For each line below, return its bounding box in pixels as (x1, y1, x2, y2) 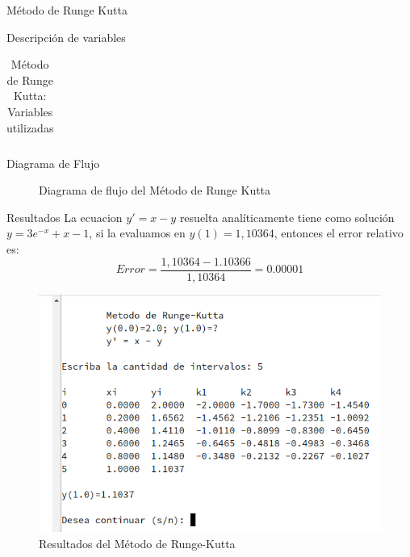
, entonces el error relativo (274, 224, 404, 241)
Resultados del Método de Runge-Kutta (39, 534, 236, 551)
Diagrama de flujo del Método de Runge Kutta (39, 182, 271, 199)
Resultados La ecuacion (6, 208, 123, 225)
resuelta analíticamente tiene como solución (179, 208, 395, 225)
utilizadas (6, 119, 54, 136)
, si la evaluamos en (89, 224, 186, 241)
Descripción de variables (6, 28, 126, 45)
